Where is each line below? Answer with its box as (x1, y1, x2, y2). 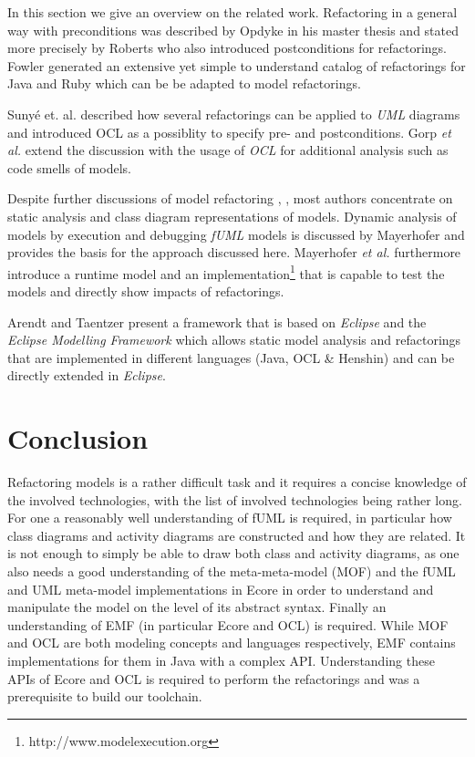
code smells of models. (7, 158, 131, 177)
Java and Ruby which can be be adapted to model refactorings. (7, 74, 361, 93)
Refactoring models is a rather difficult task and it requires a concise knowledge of (7, 472, 467, 492)
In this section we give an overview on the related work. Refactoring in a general (7, 3, 458, 21)
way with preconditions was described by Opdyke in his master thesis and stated (7, 20, 460, 39)
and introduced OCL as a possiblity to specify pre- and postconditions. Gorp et (7, 122, 451, 141)
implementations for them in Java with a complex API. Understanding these (7, 651, 435, 669)
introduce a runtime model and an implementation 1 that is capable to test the (7, 261, 445, 283)
